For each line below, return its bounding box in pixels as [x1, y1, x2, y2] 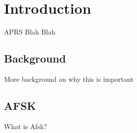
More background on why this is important [4, 73, 134, 84]
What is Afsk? [4, 121, 47, 131]
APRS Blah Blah [4, 27, 55, 37]
